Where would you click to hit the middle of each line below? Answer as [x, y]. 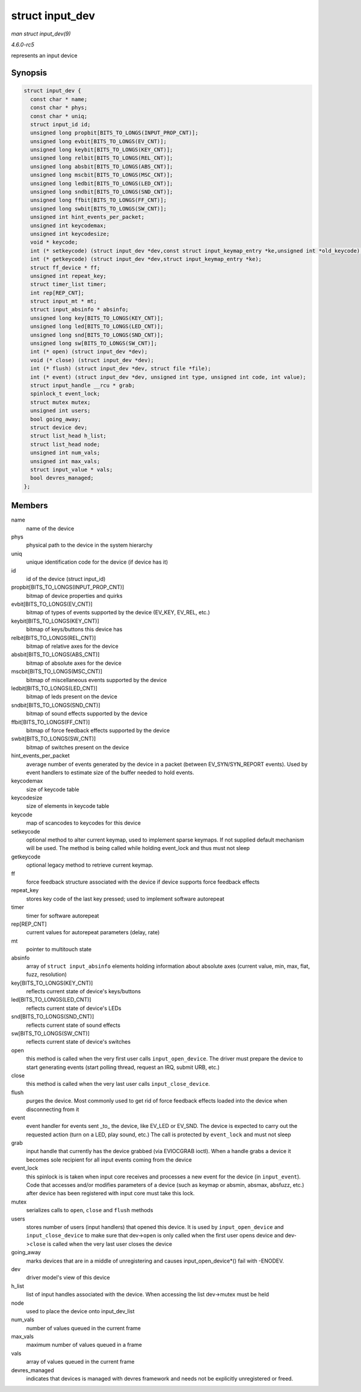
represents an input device [44, 56]
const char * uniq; [59, 116]
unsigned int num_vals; [65, 453]
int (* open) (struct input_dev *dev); [89, 352]
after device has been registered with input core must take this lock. [110, 1193]
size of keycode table [53, 789]
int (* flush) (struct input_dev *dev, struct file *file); [121, 369]
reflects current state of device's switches [79, 1042]
